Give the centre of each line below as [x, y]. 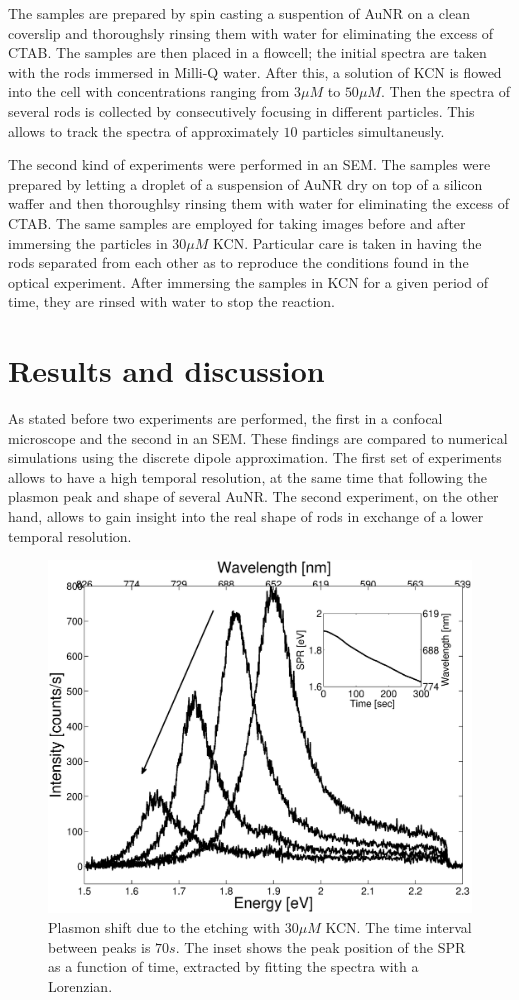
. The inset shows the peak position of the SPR [320, 946]
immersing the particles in [88, 242]
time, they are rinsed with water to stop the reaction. [171, 301]
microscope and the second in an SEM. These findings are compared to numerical [258, 437]
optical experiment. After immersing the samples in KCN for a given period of [248, 281]
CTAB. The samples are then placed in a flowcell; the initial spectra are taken [247, 52]
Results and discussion [166, 370]
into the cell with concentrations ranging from [149, 91]
